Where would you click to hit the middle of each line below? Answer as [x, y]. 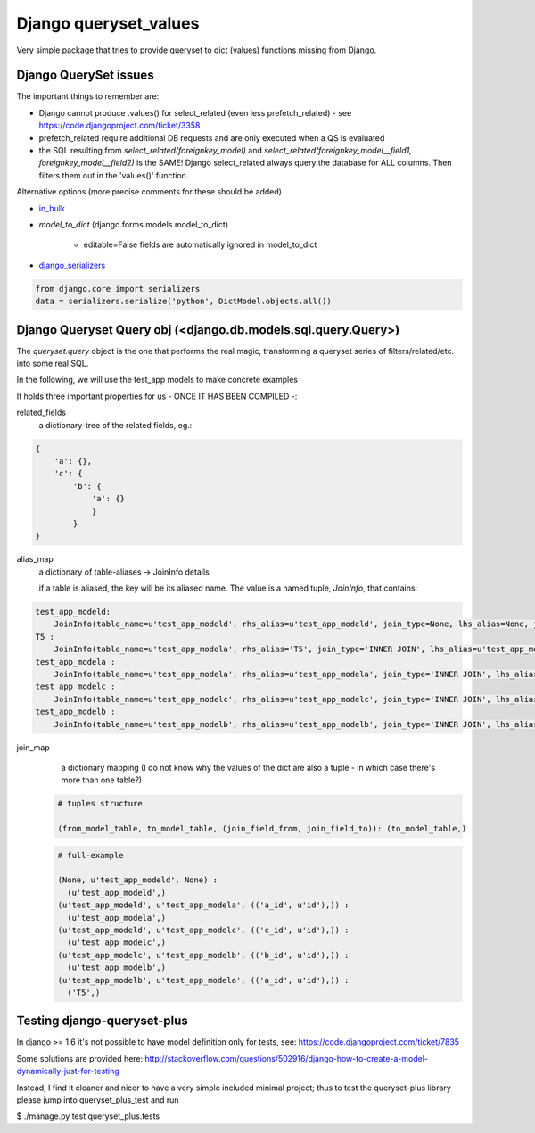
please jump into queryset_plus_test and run [98, 1100]
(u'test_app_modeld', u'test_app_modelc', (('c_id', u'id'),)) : [203, 930]
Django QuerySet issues [86, 75]
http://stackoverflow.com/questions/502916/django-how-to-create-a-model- [286, 1058]
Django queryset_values [108, 23]
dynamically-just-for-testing [68, 1071]
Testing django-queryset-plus [103, 1021]
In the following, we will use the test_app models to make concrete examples [157, 380]
